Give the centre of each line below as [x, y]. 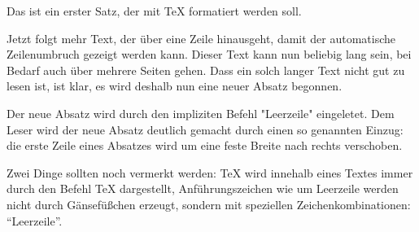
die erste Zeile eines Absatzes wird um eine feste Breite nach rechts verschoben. [205, 145]
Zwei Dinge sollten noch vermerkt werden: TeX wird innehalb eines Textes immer [210, 172]
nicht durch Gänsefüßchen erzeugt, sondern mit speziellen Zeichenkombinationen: [209, 204]
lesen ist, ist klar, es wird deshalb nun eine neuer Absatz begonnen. [175, 86]
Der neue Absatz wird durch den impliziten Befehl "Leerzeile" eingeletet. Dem [201, 113]
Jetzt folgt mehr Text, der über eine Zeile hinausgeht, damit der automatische [201, 38]
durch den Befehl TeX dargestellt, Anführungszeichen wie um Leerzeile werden [203, 188]
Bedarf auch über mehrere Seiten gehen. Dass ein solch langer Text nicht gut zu [206, 70]
